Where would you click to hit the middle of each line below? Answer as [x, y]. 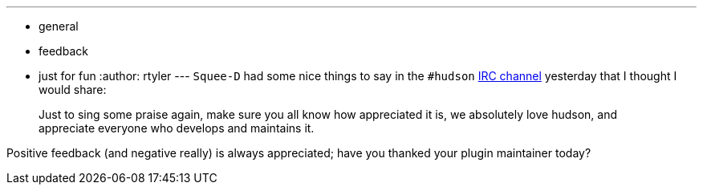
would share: [73, 89]
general [59, 26]
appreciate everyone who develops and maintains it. [177, 128]
